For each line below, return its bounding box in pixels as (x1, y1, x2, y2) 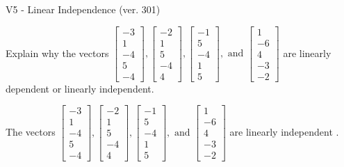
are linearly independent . (229, 124, 339, 138)
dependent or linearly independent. (6, 81, 154, 95)
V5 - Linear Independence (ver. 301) (6, 2, 161, 16)
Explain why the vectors (6, 45, 109, 60)
